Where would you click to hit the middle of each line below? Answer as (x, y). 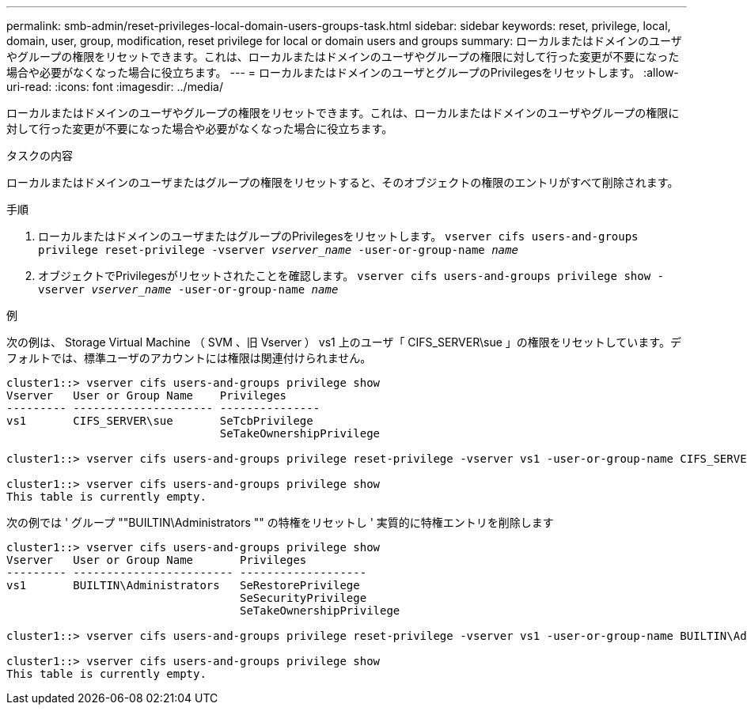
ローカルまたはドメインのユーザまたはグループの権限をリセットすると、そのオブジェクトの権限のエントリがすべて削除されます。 (343, 182)
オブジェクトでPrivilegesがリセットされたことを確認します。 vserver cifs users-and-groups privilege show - (351, 276)
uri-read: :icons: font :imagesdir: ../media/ (115, 87)
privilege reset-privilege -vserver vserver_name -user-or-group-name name (278, 250)
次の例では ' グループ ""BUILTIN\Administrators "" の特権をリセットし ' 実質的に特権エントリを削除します (280, 522)
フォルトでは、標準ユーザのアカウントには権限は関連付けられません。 (189, 358)
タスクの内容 (40, 155)
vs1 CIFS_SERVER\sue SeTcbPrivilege (160, 421)
